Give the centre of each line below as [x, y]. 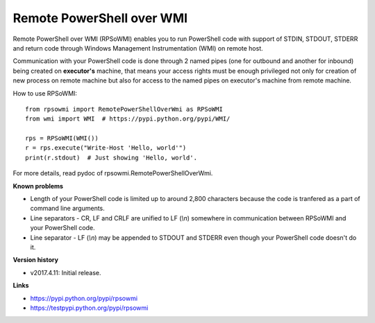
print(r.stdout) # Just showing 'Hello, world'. [111, 157]
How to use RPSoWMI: [45, 93]
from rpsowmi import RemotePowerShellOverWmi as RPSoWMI [124, 109]
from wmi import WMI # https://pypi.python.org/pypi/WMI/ [128, 119]
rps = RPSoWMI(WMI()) [62, 138]
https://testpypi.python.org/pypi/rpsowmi [89, 308]
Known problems [38, 186]
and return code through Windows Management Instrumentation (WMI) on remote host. [138, 48]
